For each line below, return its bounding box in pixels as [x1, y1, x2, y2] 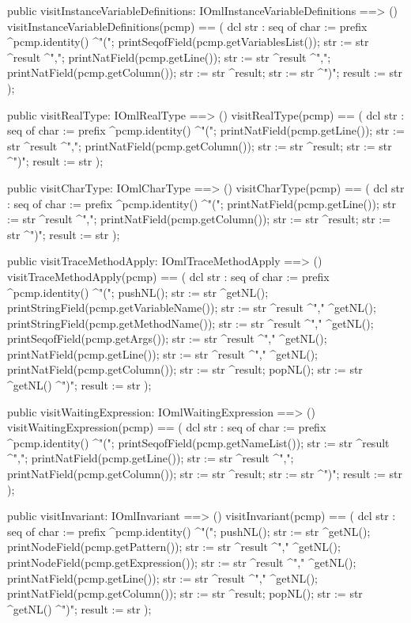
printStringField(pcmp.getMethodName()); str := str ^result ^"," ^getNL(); [7, 314, 374, 331]
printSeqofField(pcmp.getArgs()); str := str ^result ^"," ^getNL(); [7, 330, 327, 347]
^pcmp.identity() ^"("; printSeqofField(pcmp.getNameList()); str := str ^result [7, 434, 390, 450]
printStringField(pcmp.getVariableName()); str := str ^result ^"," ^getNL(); [7, 299, 376, 316]
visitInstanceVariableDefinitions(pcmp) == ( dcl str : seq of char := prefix [7, 17, 368, 34]
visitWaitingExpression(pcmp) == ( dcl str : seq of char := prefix [7, 419, 326, 435]
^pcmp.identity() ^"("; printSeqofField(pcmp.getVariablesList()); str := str [7, 33, 369, 50]
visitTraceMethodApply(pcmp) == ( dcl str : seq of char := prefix [7, 268, 330, 284]
